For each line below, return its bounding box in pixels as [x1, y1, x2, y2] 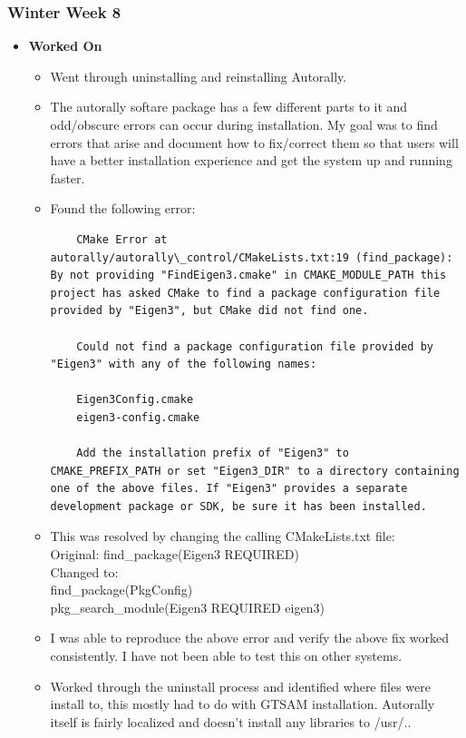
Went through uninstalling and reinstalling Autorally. [50, 66, 347, 85]
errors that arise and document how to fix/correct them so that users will [50, 133, 459, 152]
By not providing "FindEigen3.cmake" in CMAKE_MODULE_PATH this [50, 269, 447, 282]
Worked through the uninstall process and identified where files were [50, 676, 431, 695]
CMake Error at [76, 232, 168, 246]
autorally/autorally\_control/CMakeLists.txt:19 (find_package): [50, 251, 453, 264]
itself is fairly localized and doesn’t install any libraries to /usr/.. [50, 712, 412, 731]
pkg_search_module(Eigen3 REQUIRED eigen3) [50, 597, 325, 616]
